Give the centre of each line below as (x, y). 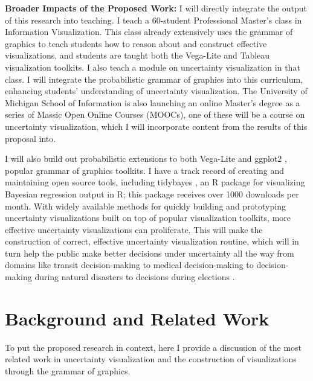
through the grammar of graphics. (68, 370)
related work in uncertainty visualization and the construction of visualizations (151, 359)
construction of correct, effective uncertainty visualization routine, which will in (152, 241)
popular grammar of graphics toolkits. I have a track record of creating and (145, 170)
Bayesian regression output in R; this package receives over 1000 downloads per (152, 194)
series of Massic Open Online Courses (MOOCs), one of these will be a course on (155, 114)
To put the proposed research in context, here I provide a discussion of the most (153, 347)
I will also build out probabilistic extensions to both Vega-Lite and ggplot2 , (146, 158)
